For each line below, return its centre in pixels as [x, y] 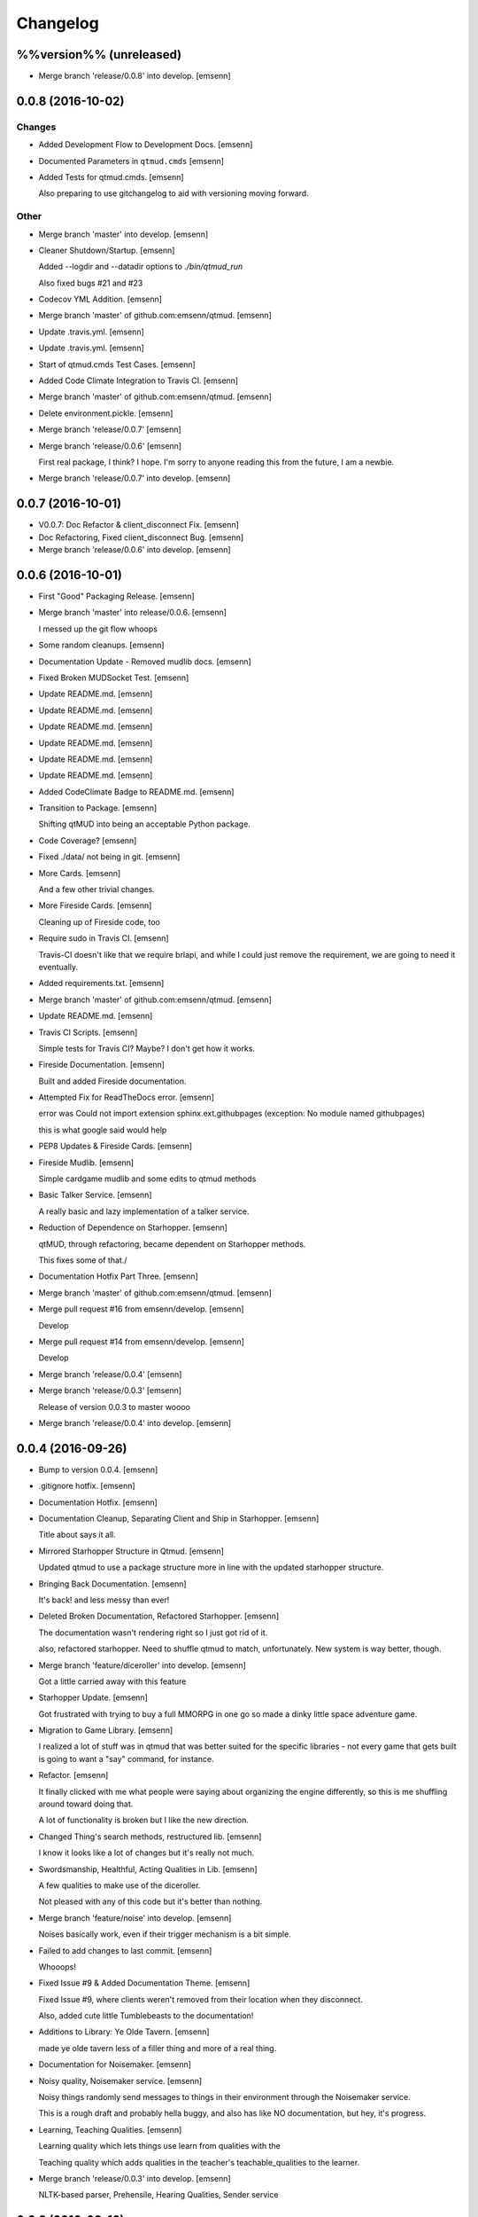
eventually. [58, 967]
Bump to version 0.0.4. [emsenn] [98, 1469]
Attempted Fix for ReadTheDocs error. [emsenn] [126, 1097]
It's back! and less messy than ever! [104, 1600]
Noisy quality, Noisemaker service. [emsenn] [120, 2080]
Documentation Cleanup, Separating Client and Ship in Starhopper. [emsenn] [179, 1518]
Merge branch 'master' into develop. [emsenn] [123, 234]
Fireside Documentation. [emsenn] [102, 1065]
